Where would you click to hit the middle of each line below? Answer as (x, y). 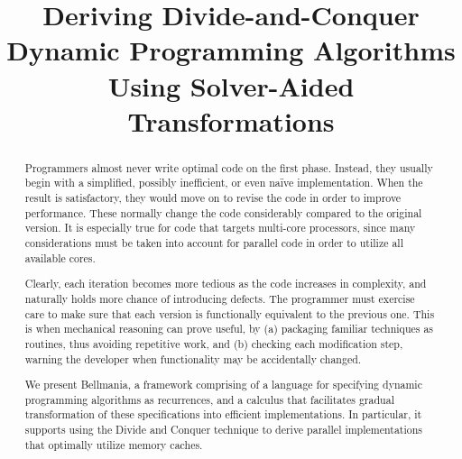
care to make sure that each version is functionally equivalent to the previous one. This (230, 313)
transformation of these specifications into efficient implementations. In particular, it (223, 414)
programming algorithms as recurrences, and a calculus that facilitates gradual (209, 399)
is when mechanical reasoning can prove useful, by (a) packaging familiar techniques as (229, 329)
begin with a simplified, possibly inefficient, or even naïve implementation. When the (224, 183)
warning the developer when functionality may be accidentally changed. (193, 358)
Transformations (231, 120)
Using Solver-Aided (231, 85)
